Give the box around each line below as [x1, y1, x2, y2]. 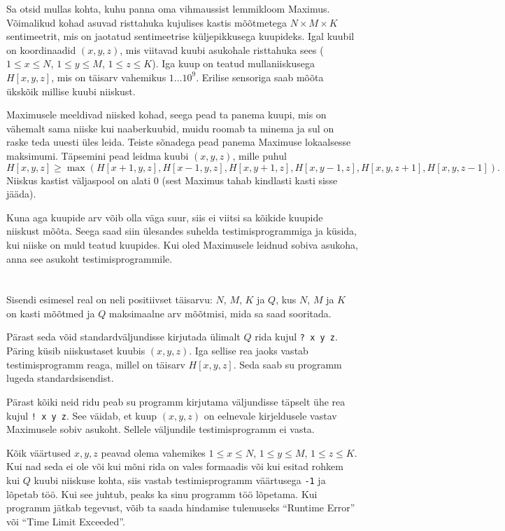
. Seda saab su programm [233, 357, 342, 371]
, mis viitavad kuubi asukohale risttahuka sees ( [120, 42, 324, 57]
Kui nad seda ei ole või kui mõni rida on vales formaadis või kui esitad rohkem [6, 459, 343, 474]
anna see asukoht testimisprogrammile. [6, 251, 173, 265]
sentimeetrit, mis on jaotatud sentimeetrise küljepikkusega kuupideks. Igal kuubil [6, 29, 355, 43]
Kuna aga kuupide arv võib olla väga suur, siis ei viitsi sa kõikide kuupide [6, 209, 323, 224]
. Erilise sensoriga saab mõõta [196, 69, 324, 84]
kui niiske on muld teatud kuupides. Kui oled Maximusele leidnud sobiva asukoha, [6, 237, 358, 251]
